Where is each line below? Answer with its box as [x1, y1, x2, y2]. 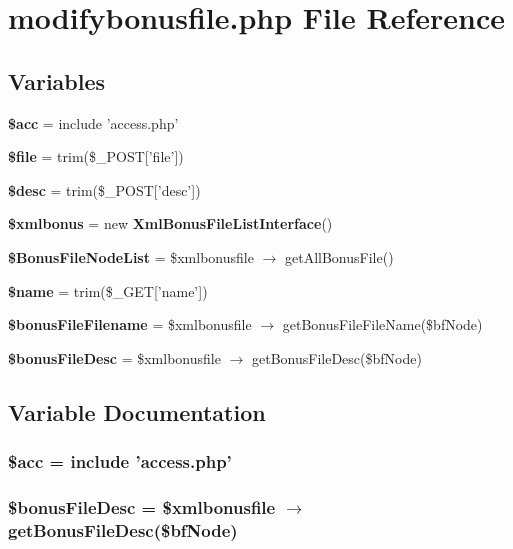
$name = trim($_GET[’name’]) [8, 280, 208, 301]
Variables [8, 65, 106, 96]
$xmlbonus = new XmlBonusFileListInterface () [8, 213, 333, 234]
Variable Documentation [8, 396, 266, 427]
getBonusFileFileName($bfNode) [282, 314, 483, 335]
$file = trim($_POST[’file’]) [8, 146, 184, 167]
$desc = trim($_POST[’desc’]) [8, 179, 201, 200]
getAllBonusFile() [284, 246, 394, 267]
